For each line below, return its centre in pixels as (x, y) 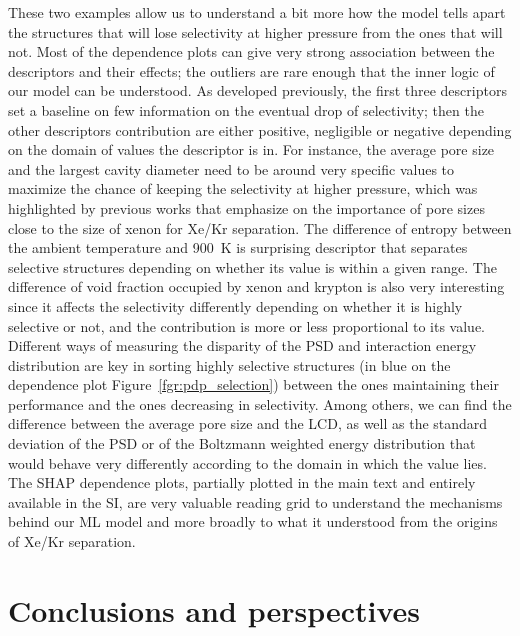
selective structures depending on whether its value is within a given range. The (252, 266)
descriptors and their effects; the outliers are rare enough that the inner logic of (251, 70)
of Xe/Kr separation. (72, 541)
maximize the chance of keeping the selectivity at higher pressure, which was (243, 188)
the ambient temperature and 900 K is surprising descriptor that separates (238, 247)
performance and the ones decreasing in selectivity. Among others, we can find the (260, 403)
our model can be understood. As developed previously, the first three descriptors (257, 90)
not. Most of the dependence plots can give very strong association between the (251, 51)
